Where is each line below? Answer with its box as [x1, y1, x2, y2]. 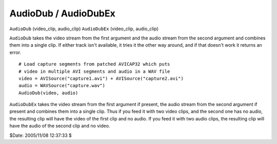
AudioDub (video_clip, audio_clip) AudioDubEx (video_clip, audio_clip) [9, 26, 159, 32]
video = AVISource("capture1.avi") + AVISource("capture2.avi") [18, 75, 184, 81]
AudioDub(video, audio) [18, 90, 78, 96]
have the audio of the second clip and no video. [9, 123, 110, 129]
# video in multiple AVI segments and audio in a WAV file [18, 68, 170, 74]
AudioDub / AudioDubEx [9, 8, 115, 19]
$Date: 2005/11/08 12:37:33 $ [9, 132, 72, 138]
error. [9, 49, 22, 55]
